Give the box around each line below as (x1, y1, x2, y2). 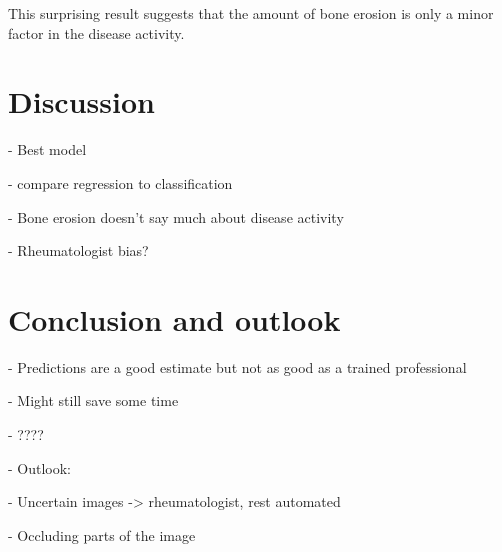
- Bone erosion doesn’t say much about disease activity (8, 206, 344, 227)
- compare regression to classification (8, 172, 233, 193)
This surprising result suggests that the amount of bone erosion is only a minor (8, 3, 494, 23)
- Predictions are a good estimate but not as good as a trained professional (8, 356, 467, 377)
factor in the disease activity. (8, 22, 185, 43)
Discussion (8, 81, 155, 122)
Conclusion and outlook (8, 298, 341, 339)
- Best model (8, 139, 87, 160)
